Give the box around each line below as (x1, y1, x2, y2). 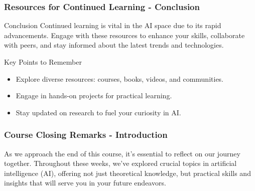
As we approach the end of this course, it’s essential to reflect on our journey (4, 148, 240, 158)
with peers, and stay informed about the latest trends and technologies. (4, 40, 224, 50)
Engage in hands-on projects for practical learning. (16, 90, 172, 101)
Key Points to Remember (4, 57, 82, 67)
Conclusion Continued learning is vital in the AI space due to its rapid (4, 20, 221, 31)
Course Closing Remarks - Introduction (4, 128, 168, 141)
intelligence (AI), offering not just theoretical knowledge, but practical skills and (4, 167, 251, 178)
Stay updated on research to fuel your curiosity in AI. (16, 107, 181, 117)
